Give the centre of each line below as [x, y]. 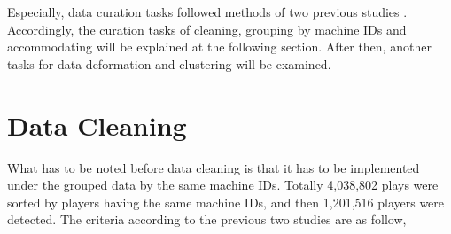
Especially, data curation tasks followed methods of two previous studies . [207, 12]
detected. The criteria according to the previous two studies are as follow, [207, 219]
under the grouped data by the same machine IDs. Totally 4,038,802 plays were [223, 185]
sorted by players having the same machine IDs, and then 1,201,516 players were [226, 202]
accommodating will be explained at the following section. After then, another [219, 47]
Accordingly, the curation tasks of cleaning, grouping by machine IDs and [207, 29]
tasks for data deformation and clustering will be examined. [169, 63]
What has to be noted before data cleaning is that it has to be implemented [214, 167]
